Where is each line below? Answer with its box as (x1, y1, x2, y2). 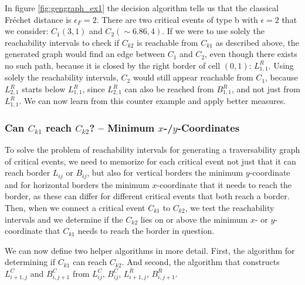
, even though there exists (205, 48, 297, 60)
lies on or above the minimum (140, 213, 248, 225)
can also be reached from (124, 83, 214, 95)
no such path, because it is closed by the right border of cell (5, 59, 221, 71)
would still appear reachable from (133, 71, 253, 83)
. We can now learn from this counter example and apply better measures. (19, 95, 286, 107)
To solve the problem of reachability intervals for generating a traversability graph (5, 143, 300, 156)
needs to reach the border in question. (77, 224, 215, 237)
